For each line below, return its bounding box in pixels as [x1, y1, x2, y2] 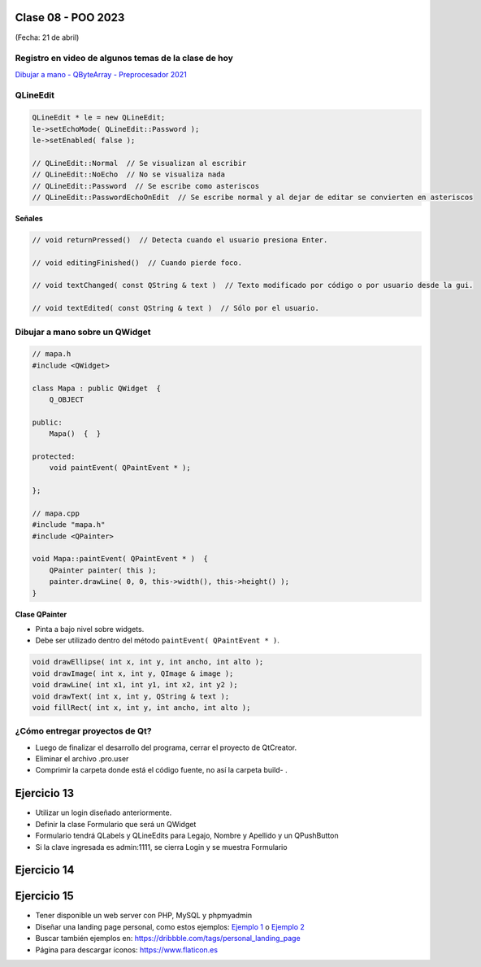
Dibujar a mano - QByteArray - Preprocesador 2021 [15, 69, 187, 79]
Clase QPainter [15, 609, 67, 619]
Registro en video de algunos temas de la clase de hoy [15, 53, 233, 64]
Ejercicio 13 [15, 786, 75, 800]
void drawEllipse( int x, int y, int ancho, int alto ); [32, 657, 264, 667]
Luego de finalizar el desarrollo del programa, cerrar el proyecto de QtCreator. [35, 743, 297, 752]
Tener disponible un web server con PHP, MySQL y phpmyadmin [35, 911, 253, 921]
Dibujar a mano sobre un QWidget [15, 326, 151, 338]
